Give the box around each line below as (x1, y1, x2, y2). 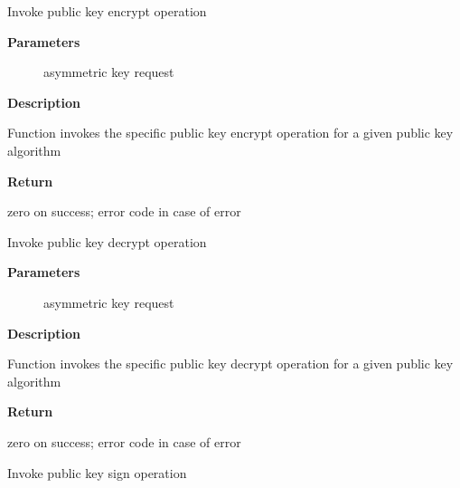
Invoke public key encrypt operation (7, 2, 207, 20)
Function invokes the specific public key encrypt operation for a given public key (7, 123, 454, 142)
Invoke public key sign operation (7, 463, 187, 482)
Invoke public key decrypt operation (7, 232, 207, 251)
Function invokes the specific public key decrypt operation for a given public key (7, 354, 454, 373)
